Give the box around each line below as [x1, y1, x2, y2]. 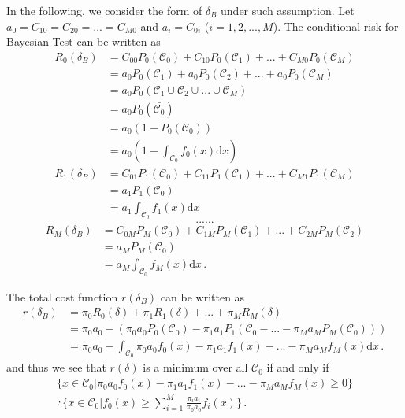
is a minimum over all [143, 359, 248, 375]
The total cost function [6, 288, 118, 305]
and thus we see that [6, 359, 106, 375]
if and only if [266, 359, 329, 375]
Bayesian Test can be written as [6, 33, 161, 50]
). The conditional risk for [273, 17, 399, 34]
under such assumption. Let [221, 2, 355, 18]
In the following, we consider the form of [6, 2, 202, 18]
